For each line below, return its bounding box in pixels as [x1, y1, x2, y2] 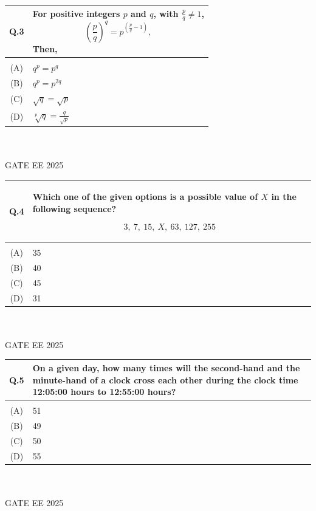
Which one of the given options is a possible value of [32, 190, 258, 203]
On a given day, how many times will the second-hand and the [32, 361, 300, 374]
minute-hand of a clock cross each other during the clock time [32, 373, 298, 386]
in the [271, 190, 297, 203]
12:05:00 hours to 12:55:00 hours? [32, 385, 176, 398]
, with [153, 7, 179, 19]
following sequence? [32, 202, 117, 214]
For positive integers [32, 7, 120, 19]
